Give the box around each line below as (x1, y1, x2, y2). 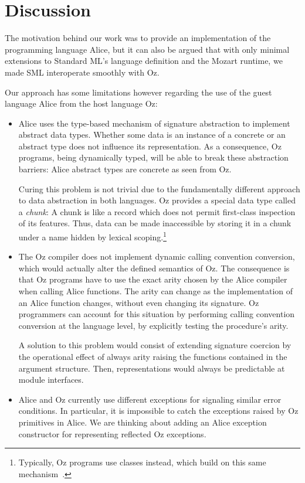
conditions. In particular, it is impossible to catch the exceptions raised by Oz (18, 404, 299, 417)
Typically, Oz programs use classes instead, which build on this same (18, 456, 266, 468)
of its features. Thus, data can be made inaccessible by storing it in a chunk (18, 217, 292, 229)
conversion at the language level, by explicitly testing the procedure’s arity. (18, 319, 289, 331)
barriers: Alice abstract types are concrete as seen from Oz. (18, 163, 232, 175)
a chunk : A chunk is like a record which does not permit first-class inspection (18, 205, 296, 217)
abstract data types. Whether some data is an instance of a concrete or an (18, 128, 286, 141)
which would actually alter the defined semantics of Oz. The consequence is (18, 261, 290, 274)
